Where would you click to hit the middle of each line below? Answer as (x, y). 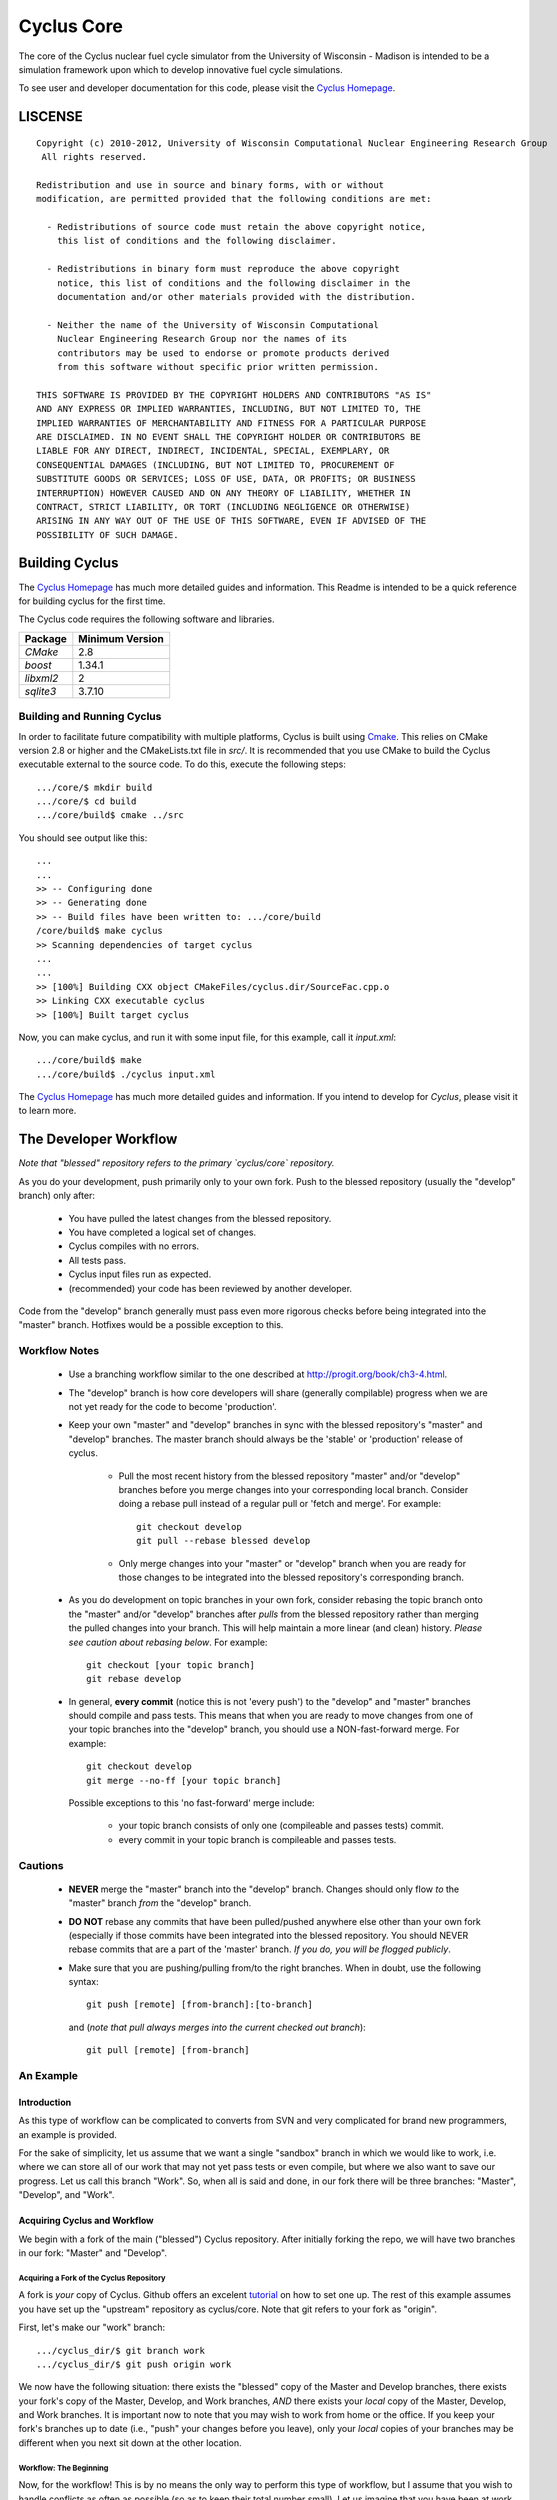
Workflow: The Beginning (63, 2468)
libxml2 (41, 678)
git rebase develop (134, 1679)
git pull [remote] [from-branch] (168, 2050)
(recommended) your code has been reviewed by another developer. (210, 1288)
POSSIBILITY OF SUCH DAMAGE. (107, 534)
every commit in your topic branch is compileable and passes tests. (257, 1839)
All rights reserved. (94, 157)
